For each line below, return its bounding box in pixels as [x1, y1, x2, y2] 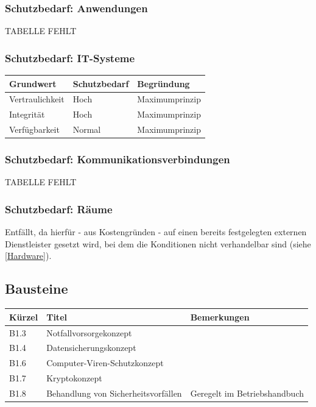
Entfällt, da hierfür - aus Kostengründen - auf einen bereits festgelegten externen [5, 225, 307, 238]
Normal [72, 123, 101, 136]
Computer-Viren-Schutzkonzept [46, 356, 164, 369]
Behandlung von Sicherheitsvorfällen [46, 386, 182, 399]
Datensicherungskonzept [46, 341, 136, 354]
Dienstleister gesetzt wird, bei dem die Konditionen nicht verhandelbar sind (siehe [5, 237, 311, 250]
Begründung [137, 77, 190, 90]
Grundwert [9, 77, 57, 90]
